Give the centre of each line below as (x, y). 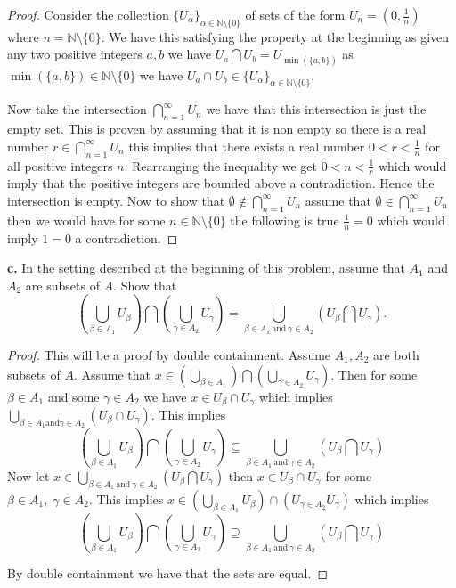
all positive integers (60, 165)
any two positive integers (75, 54)
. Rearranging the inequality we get (220, 165)
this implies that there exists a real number (247, 146)
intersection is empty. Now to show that (116, 200)
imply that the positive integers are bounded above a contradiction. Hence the (221, 183)
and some (73, 396)
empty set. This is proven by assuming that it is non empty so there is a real (217, 129)
